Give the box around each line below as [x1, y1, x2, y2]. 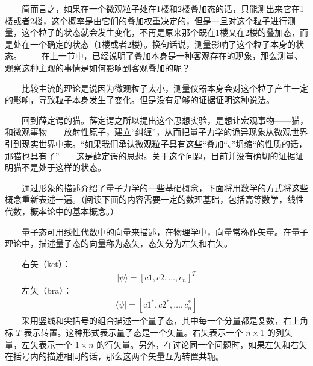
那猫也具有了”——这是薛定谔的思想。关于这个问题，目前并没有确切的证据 [5, 149, 296, 162]
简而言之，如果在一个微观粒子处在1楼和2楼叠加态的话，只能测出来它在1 [22, 2, 304, 14]
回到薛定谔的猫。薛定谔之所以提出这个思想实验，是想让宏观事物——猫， [22, 113, 308, 126]
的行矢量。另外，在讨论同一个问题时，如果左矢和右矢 [96, 338, 308, 350]
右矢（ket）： [22, 257, 71, 270]
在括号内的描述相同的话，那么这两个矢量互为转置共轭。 [5, 350, 224, 362]
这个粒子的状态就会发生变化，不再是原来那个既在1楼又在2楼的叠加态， [21, 26, 300, 39]
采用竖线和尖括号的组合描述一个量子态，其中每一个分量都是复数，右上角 [22, 314, 308, 327]
